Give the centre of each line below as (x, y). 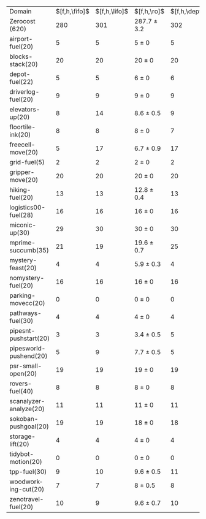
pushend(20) (29, 356)
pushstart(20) (30, 338)
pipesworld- (28, 348)
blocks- (21, 56)
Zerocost (22, 21)
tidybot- (22, 454)
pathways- (25, 313)
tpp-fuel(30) (28, 472)
